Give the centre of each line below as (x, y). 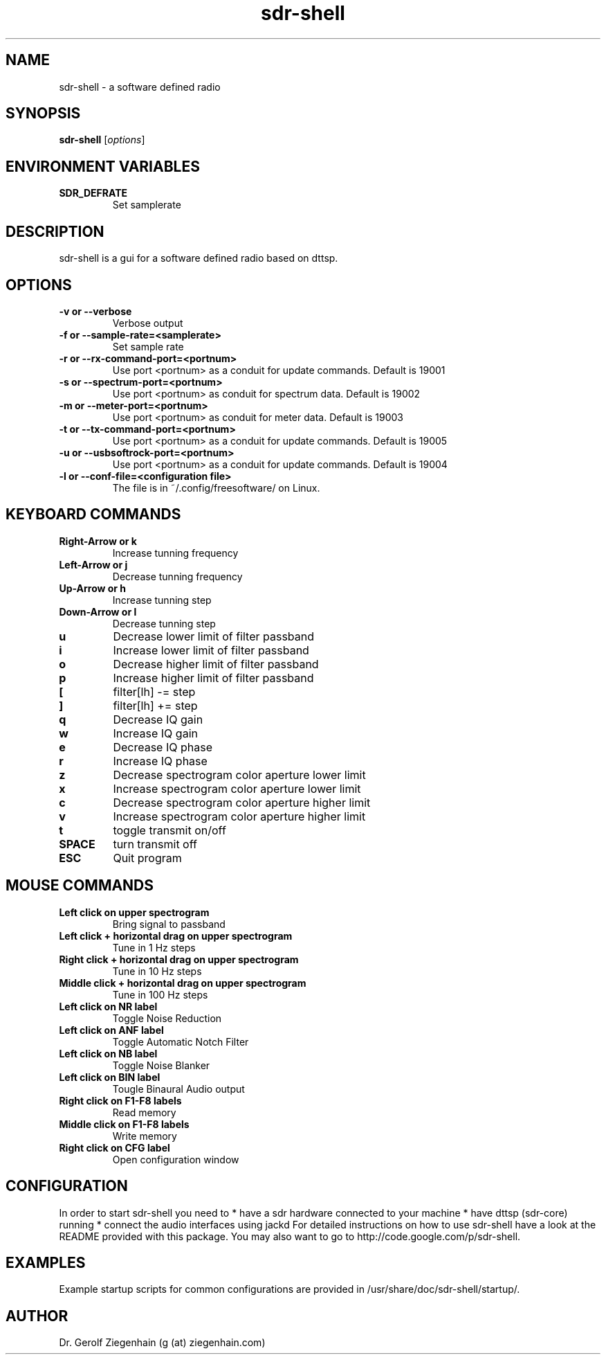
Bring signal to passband (169, 924)
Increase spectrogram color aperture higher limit (239, 816)
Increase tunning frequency (175, 553)
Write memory (145, 1136)
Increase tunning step (162, 600)
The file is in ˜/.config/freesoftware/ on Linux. (216, 487)
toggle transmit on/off (169, 830)
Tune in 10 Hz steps (157, 971)
